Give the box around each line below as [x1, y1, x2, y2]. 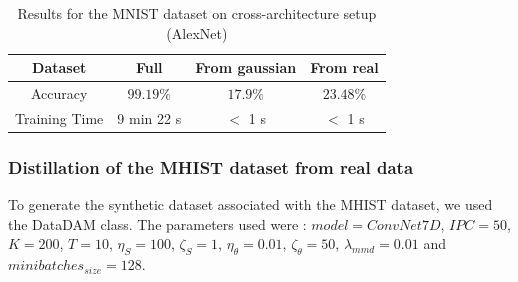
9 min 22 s [117, 107, 182, 128]
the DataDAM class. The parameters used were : [8, 213, 307, 234]
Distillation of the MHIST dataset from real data [8, 154, 414, 179]
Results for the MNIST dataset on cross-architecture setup [17, 3, 377, 23]
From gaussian [195, 57, 297, 78]
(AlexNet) [166, 22, 228, 43]
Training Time [15, 107, 104, 128]
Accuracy [30, 83, 88, 104]
